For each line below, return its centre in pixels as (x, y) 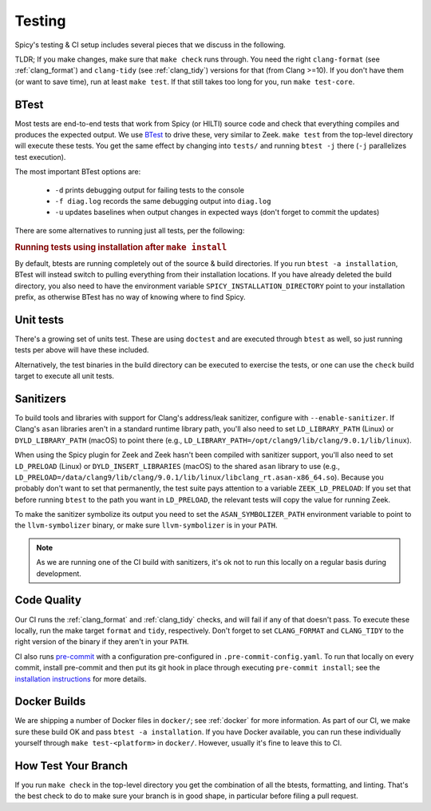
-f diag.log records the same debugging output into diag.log (163, 201)
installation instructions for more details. (81, 678)
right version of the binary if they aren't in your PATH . (102, 642)
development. (59, 573)
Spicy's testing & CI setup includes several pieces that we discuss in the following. (150, 45)
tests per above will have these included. (82, 350)
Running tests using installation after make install (121, 247)
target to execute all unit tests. (65, 376)
